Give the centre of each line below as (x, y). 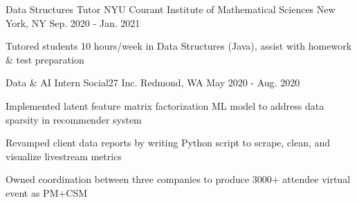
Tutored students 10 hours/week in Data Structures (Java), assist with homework (179, 46)
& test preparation (45, 59)
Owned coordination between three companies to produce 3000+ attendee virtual (178, 179)
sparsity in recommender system (74, 119)
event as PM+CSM (47, 192)
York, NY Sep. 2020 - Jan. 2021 (73, 22)
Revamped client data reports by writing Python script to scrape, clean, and (168, 143)
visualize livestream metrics (64, 156)
